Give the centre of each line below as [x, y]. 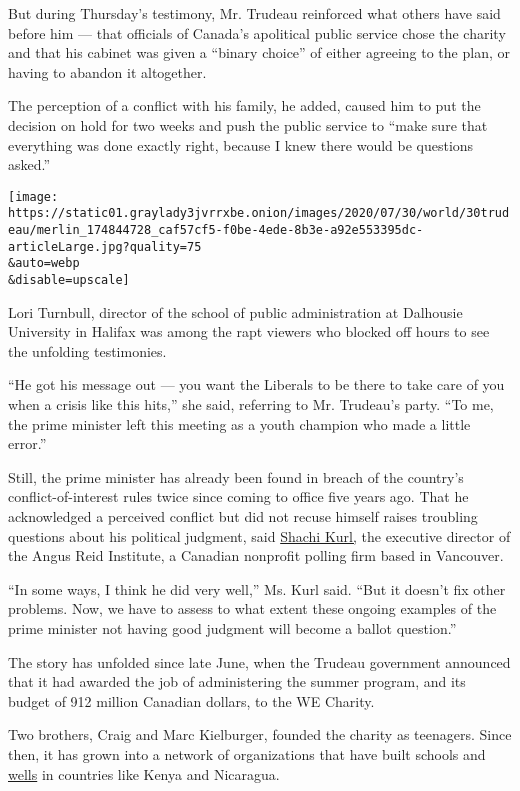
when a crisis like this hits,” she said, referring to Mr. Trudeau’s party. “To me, [251, 404]
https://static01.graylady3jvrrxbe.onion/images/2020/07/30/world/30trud [259, 213]
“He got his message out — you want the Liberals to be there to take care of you [256, 384]
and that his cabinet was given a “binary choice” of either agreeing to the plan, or [259, 52]
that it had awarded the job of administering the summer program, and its [237, 681]
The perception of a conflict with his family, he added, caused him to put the [244, 105]
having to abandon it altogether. [107, 71]
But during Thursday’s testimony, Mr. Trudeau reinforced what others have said [254, 13]
